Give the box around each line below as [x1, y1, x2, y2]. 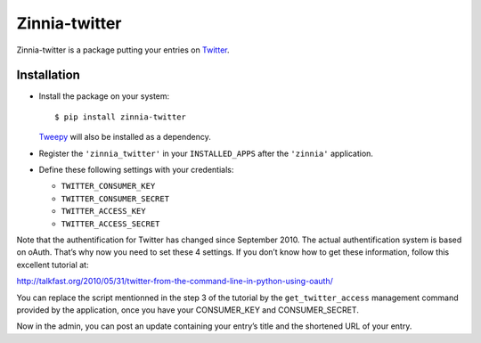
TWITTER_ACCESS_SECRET [61, 218, 160, 229]
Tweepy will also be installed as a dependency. [38, 132, 211, 143]
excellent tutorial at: [16, 259, 89, 270]
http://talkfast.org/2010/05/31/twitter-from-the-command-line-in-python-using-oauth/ [16, 276, 333, 287]
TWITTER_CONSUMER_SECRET [61, 193, 169, 204]
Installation [16, 68, 80, 83]
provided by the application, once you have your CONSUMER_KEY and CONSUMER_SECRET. [16, 304, 360, 315]
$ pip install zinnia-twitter [54, 111, 187, 122]
